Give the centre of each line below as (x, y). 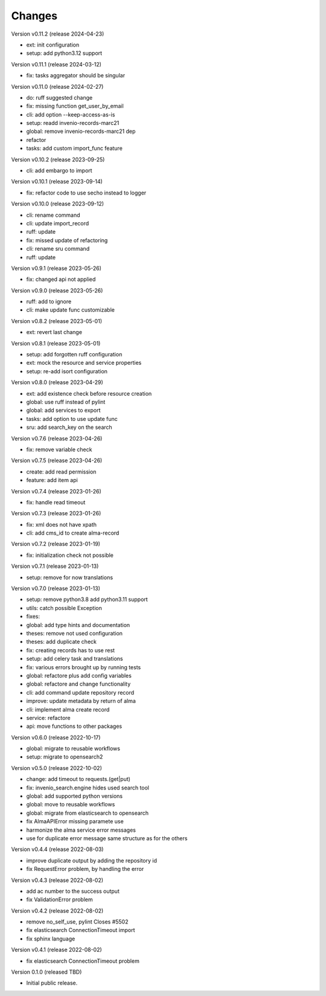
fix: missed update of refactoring (67, 240)
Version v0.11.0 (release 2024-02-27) (57, 86)
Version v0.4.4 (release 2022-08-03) (57, 849)
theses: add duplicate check (61, 642)
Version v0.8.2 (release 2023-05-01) (57, 321)
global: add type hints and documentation (78, 625)
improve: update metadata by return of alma (81, 701)
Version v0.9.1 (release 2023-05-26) (56, 268)
